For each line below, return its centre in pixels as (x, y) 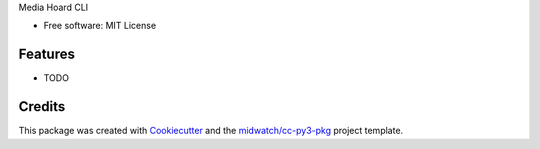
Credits (42, 106)
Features (46, 54)
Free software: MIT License (100, 26)
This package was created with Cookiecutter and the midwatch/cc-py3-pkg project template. (211, 131)
